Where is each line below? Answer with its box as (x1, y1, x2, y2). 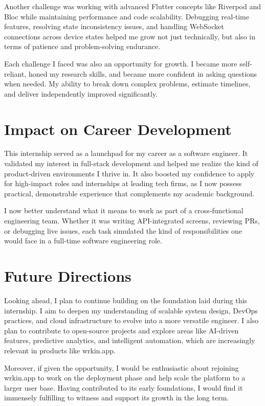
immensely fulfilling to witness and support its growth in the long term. (4, 392, 229, 403)
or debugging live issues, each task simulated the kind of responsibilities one (4, 225, 242, 236)
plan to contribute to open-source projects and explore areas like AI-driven (4, 325, 239, 335)
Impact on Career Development (4, 118, 232, 139)
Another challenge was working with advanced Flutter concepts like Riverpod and (4, 1, 261, 11)
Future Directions (4, 265, 131, 286)
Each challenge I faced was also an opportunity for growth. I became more (4, 58, 237, 69)
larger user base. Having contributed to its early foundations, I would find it (4, 382, 243, 393)
